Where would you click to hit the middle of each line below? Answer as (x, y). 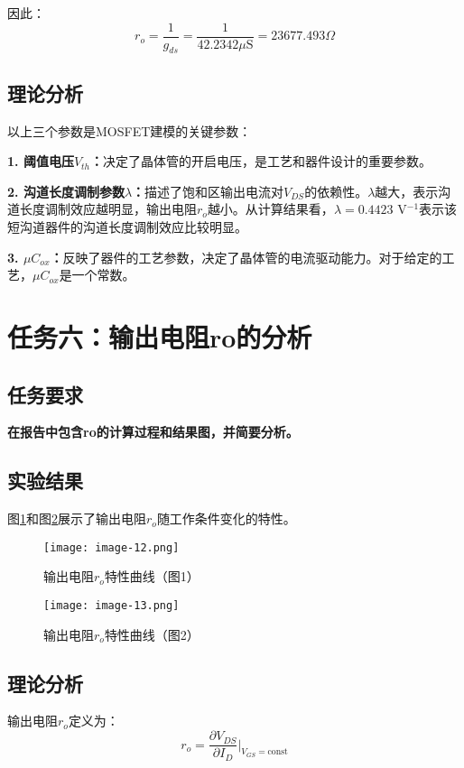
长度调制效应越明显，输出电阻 (108, 209)
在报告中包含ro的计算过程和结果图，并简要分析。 (153, 432)
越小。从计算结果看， (270, 209)
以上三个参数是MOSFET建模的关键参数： (130, 130)
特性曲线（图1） (152, 576)
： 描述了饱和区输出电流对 (208, 191)
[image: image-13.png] (111, 606)
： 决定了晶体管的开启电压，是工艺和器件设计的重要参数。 (261, 161)
